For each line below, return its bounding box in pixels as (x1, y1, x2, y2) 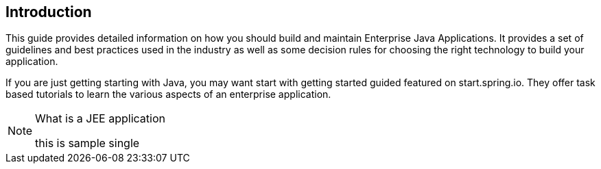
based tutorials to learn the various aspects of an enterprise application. (5, 88, 331, 101)
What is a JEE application (35, 112, 165, 126)
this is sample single (35, 136, 140, 151)
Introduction (5, 3, 92, 21)
